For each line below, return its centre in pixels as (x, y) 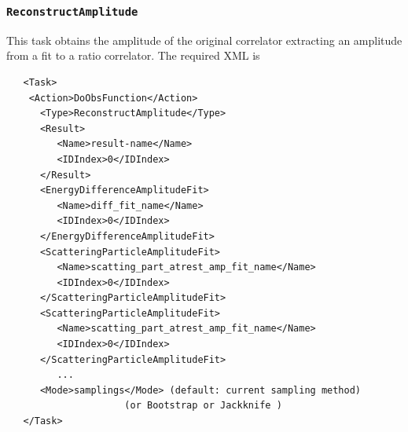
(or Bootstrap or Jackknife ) (203, 406)
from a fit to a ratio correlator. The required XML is (133, 55)
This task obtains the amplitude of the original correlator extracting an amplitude (204, 40)
